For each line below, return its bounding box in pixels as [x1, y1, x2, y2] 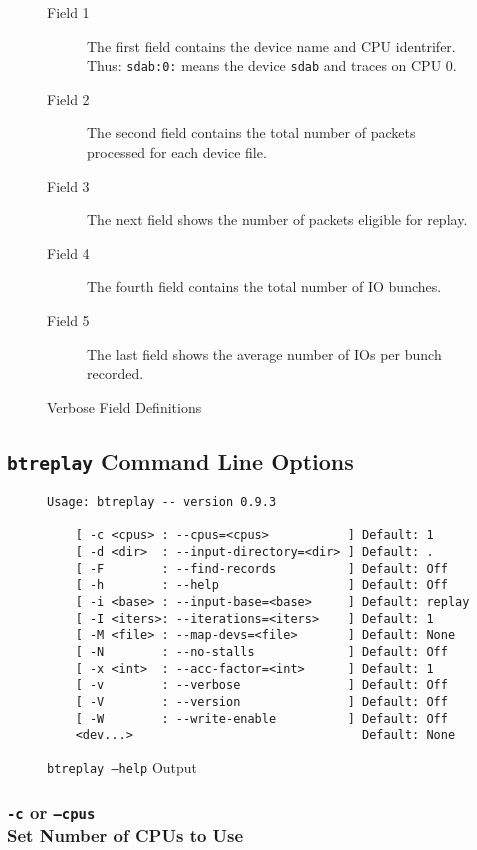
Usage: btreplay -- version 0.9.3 [47, 495, 277, 510]
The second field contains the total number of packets [87, 122, 416, 143]
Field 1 [47, 2, 90, 22]
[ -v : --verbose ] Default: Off [75, 678, 448, 693]
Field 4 [47, 242, 90, 263]
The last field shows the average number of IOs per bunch [87, 343, 442, 364]
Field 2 [47, 88, 90, 109]
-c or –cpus [7, 799, 96, 824]
